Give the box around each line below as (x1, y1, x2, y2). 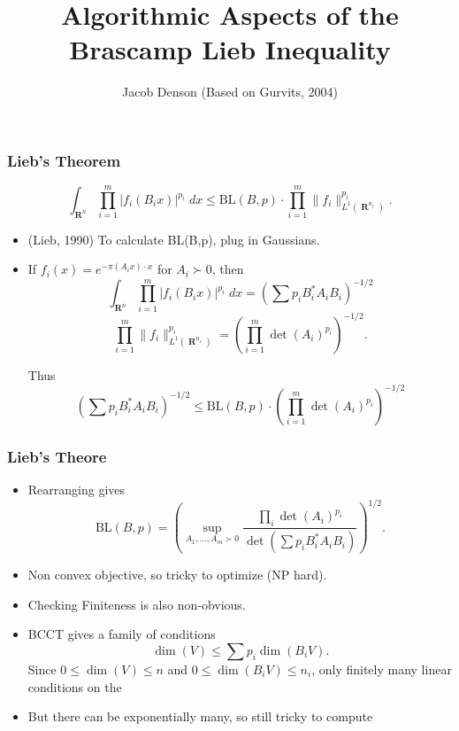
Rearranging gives (27, 480, 126, 499)
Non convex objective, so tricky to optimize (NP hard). (27, 565, 327, 584)
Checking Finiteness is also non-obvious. (27, 595, 246, 613)
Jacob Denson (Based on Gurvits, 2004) (121, 82, 338, 101)
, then (211, 260, 244, 278)
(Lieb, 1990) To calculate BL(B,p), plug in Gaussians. (27, 229, 320, 248)
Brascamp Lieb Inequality (69, 31, 391, 67)
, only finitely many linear (311, 659, 452, 678)
